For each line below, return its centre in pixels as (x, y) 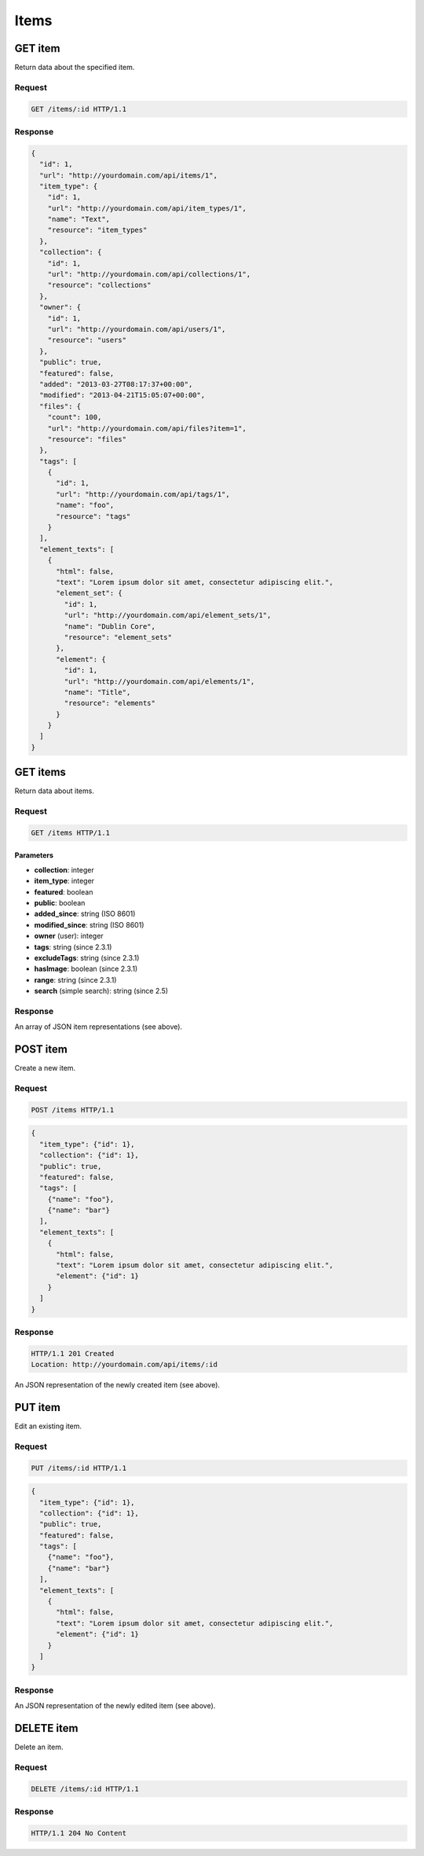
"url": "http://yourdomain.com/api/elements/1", (159, 681)
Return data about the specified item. (75, 68)
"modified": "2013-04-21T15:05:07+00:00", (122, 395)
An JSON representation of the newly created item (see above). (117, 1385)
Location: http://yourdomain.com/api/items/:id (124, 1365)
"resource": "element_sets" (118, 637)
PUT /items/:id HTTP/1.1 (79, 1468)
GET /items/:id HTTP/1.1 (79, 109)
